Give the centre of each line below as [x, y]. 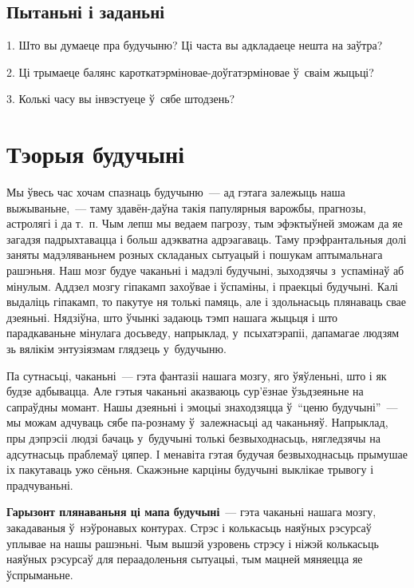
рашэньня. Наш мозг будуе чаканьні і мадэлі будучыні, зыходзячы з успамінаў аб [205, 270]
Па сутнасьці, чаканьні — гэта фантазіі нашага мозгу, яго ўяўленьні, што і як [197, 375]
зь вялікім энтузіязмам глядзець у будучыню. [116, 349]
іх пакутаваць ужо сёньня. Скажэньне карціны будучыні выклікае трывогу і [190, 469]
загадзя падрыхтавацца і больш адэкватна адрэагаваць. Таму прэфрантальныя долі [207, 238]
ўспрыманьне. [40, 574]
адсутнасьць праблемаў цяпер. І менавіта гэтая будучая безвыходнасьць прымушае [207, 453]
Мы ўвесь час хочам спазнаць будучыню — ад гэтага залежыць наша [176, 192]
